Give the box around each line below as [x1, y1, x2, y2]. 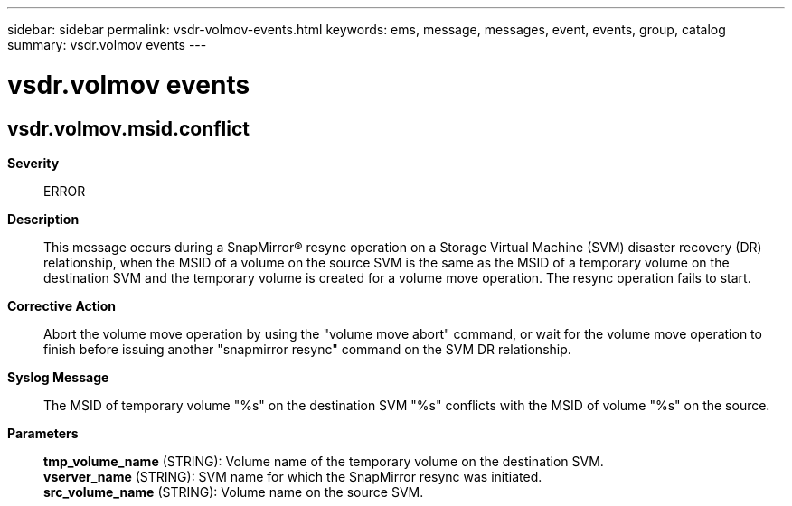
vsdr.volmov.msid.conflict [7, 117, 250, 140]
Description [7, 211, 80, 227]
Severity [7, 155, 60, 171]
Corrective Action [7, 297, 116, 314]
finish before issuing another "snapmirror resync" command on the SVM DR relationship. [43, 341, 571, 357]
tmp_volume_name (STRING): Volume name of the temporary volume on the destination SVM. [43, 453, 604, 469]
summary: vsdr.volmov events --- [7, 37, 207, 52]
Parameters [7, 425, 79, 441]
